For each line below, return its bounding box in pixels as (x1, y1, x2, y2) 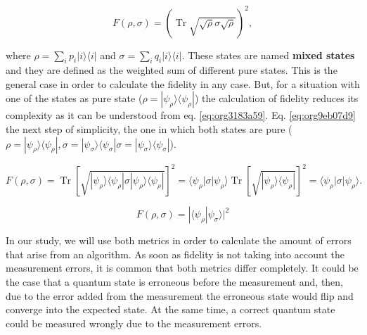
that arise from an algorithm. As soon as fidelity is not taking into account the (6, 246, 345, 261)
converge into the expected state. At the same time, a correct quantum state (6, 302, 335, 317)
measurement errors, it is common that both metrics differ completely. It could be (6, 260, 359, 275)
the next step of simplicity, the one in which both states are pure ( (6, 122, 292, 137)
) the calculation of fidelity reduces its (194, 91, 359, 106)
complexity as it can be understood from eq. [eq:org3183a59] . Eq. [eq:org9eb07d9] (6, 108, 356, 122)
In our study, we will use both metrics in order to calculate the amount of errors (6, 233, 352, 248)
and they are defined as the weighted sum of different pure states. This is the (6, 63, 337, 77)
